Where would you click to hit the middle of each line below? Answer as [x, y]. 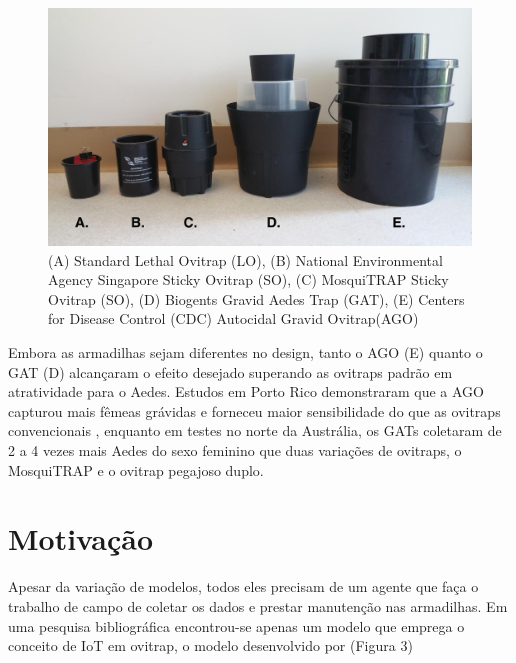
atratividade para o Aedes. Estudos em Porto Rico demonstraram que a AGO [246, 391]
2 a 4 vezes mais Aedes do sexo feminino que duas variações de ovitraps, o [235, 450]
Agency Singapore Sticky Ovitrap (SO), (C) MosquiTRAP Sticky [248, 279]
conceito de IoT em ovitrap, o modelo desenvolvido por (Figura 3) [210, 645]
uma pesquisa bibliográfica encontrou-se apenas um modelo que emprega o [236, 625]
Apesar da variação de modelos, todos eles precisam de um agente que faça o [243, 586]
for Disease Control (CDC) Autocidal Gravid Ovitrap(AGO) [233, 318]
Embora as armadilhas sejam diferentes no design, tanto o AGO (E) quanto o [245, 352]
